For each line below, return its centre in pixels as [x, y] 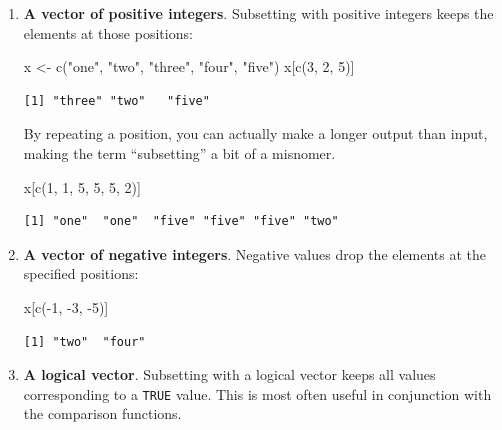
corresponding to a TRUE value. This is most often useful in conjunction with [257, 393]
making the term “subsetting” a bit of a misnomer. [179, 152]
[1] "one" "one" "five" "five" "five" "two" [181, 221]
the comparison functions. [102, 413]
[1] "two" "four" [84, 341]
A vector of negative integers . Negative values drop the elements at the [255, 253]
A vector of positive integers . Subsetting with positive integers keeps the [258, 13]
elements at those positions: [108, 32]
